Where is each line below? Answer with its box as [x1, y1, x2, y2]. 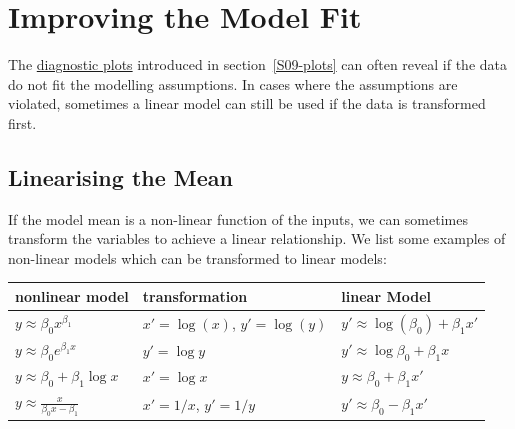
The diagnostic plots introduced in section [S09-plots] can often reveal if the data [8, 54, 508, 75]
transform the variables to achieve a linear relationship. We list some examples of [8, 228, 506, 249]
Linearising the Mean [8, 161, 233, 192]
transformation [142, 285, 248, 306]
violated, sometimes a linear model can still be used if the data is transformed [8, 93, 486, 114]
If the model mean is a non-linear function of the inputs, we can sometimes [8, 208, 468, 229]
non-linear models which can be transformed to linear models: [8, 247, 387, 268]
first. [8, 112, 37, 133]
